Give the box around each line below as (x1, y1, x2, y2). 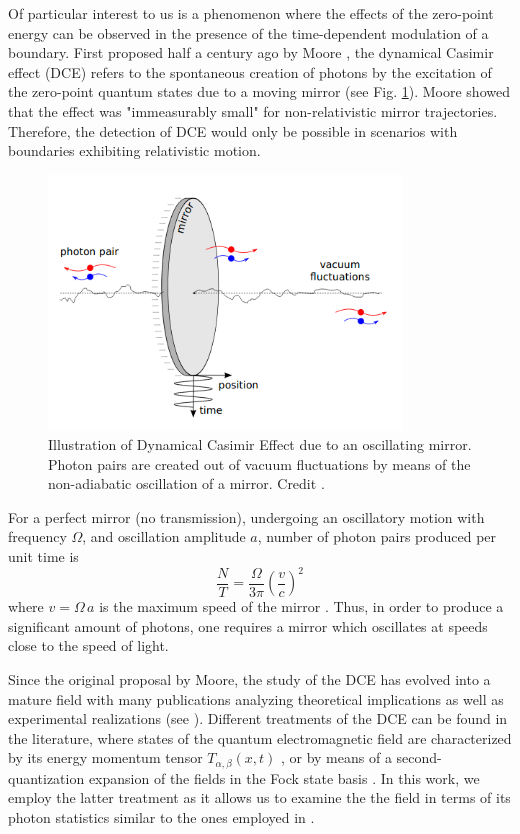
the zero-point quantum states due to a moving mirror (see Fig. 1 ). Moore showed (8, 81, 510, 102)
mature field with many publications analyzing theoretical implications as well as (8, 688, 504, 709)
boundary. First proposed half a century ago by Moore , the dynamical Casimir (8, 42, 494, 63)
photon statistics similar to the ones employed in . (8, 806, 315, 827)
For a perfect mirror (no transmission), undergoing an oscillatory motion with (8, 506, 485, 527)
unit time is (8, 546, 79, 567)
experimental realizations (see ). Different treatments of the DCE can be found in (8, 708, 508, 729)
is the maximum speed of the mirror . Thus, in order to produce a (99, 596, 504, 617)
